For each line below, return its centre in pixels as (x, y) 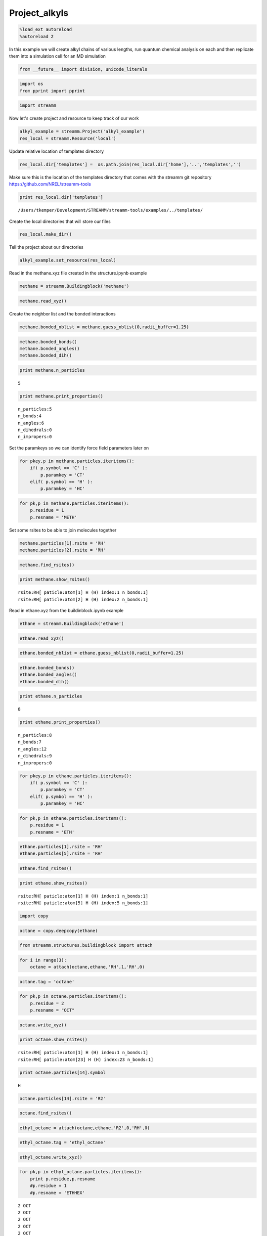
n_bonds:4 (30, 416)
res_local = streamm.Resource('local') (68, 138)
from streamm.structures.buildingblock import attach (86, 945)
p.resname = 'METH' (54, 517)
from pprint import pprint (52, 91)
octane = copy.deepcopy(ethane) (59, 930)
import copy (34, 916)
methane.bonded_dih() (46, 355)
